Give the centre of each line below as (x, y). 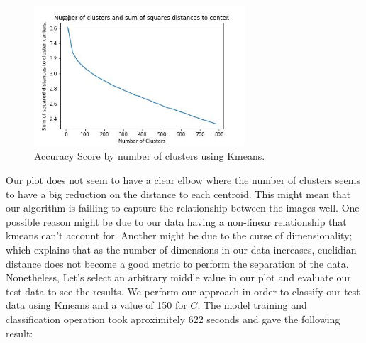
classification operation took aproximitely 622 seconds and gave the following (173, 318)
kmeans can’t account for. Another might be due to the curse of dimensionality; (179, 235)
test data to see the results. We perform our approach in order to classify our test (183, 291)
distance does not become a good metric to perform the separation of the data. (177, 263)
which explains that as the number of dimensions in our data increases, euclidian (181, 250)
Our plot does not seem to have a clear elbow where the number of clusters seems (183, 180)
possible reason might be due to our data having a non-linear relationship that (176, 221)
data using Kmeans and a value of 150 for (96, 305)
